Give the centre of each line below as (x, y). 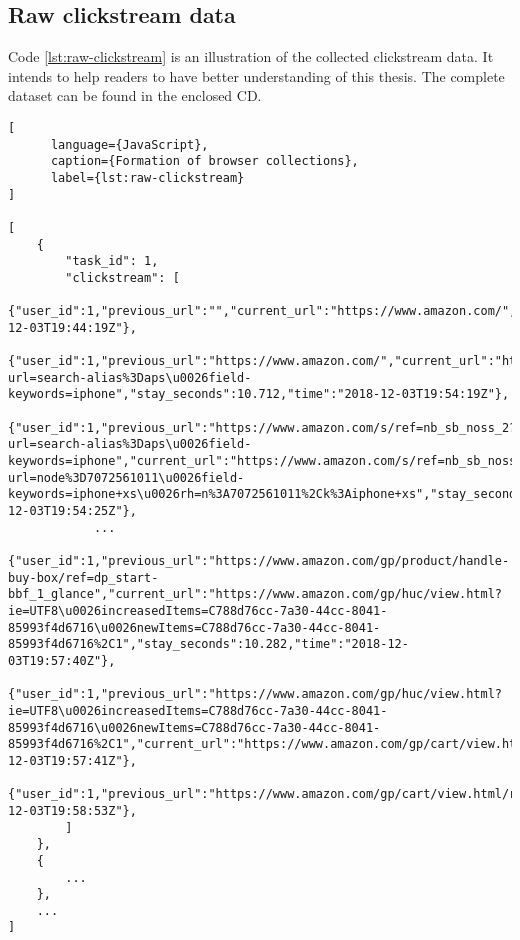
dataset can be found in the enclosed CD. (135, 95)
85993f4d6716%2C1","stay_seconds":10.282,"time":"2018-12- (208, 644)
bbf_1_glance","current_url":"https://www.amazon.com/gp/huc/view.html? (255, 594)
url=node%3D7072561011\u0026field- (126, 477)
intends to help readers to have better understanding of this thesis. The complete (256, 75)
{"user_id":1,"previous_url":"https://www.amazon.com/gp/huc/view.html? (255, 694)
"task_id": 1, (112, 261)
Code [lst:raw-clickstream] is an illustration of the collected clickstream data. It (251, 56)
